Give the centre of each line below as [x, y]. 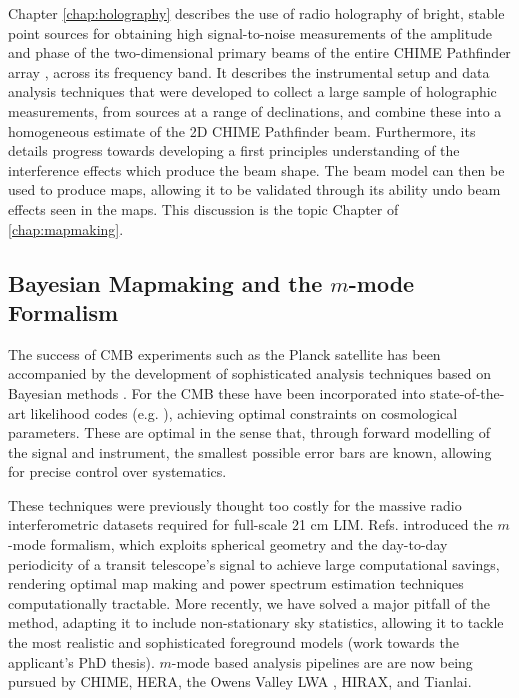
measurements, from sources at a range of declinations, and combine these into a [255, 110]
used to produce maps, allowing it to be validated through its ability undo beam [254, 189]
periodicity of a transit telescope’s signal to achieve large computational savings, [254, 563]
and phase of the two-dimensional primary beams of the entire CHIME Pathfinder [259, 52]
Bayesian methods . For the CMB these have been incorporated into [217, 392]
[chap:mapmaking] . [66, 228]
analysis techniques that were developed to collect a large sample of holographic [252, 91]
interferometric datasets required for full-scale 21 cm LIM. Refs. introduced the [250, 524]
